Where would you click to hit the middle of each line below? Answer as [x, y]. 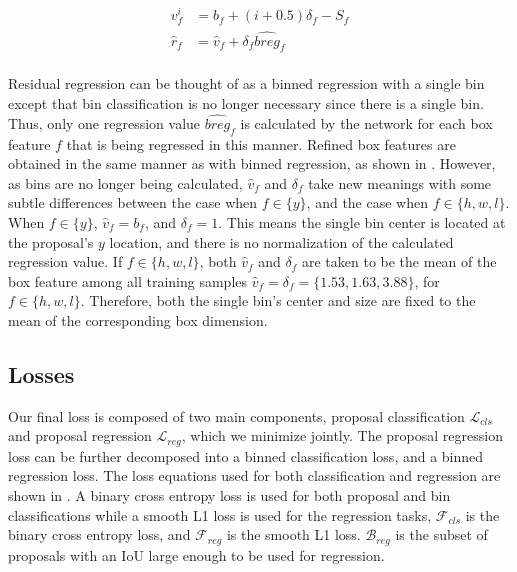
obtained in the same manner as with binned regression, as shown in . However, [252, 163]
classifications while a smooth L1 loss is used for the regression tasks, [220, 514]
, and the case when [367, 202]
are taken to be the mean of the [399, 261]
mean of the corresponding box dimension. [138, 319]
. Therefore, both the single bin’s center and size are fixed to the [278, 300]
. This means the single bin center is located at [362, 221]
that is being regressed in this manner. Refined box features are [261, 143]
